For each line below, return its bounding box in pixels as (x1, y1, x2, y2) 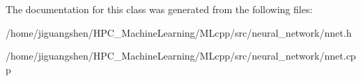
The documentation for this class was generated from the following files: (6, 2, 313, 16)
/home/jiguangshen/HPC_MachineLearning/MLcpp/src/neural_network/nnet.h (6, 25, 352, 39)
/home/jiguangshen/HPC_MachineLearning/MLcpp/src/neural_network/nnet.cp (6, 48, 356, 63)
